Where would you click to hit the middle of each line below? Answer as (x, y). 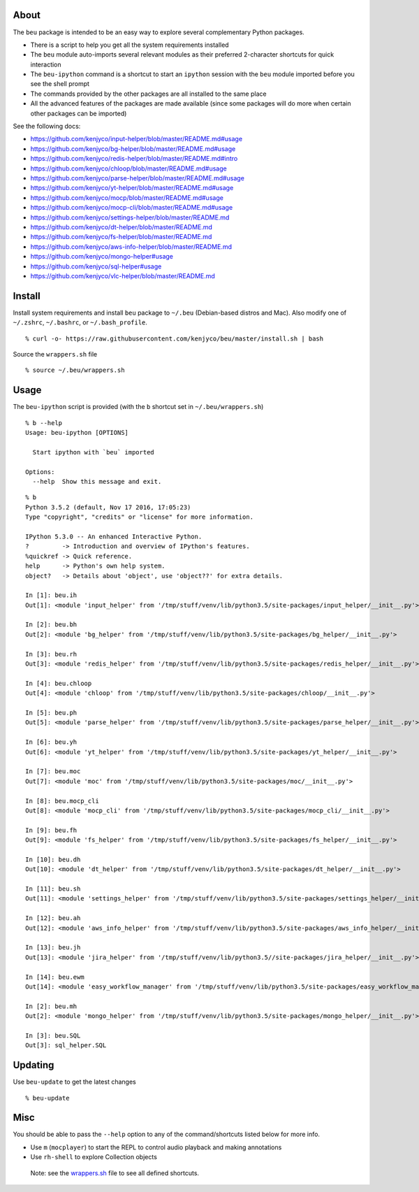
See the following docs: (47, 127)
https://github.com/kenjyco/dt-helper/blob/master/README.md (122, 227)
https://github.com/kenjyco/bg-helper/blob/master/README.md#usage (133, 149)
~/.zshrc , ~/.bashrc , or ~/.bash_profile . (80, 322)
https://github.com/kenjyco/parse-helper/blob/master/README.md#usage (137, 178)
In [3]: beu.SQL (53, 1035)
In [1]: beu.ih (51, 595)
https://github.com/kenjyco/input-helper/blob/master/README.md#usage (137, 139)
